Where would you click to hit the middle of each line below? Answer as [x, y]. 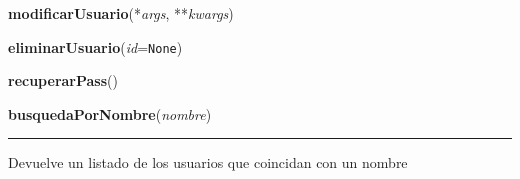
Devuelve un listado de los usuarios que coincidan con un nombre [208, 162]
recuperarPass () [63, 80]
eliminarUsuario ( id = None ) [95, 46]
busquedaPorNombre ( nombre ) [110, 113]
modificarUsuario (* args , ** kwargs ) [121, 13]
